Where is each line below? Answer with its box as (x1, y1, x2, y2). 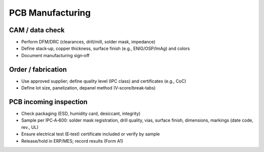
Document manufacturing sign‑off (21, 52, 90, 58)
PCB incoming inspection (9, 98, 88, 106)
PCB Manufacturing (9, 7, 91, 18)
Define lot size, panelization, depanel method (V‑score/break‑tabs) (21, 85, 156, 91)
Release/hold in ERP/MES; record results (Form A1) (21, 138, 124, 144)
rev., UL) (21, 124, 39, 130)
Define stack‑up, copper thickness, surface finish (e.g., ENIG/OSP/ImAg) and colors (21, 45, 190, 51)
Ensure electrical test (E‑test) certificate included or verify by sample (21, 131, 160, 137)
